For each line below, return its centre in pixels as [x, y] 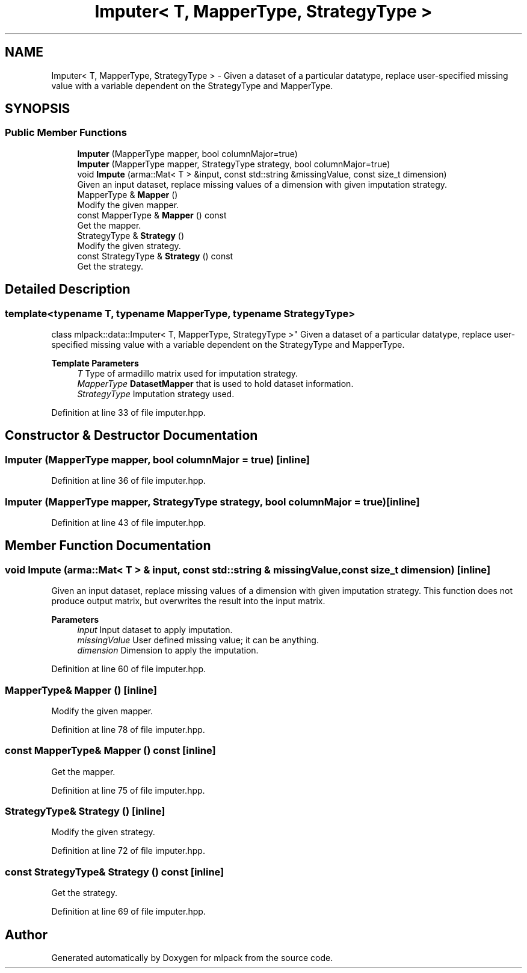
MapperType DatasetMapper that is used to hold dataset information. [215, 384]
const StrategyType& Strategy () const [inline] [115, 872]
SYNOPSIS [38, 109]
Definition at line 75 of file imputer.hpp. [128, 790]
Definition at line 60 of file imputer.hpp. [129, 669]
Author [26, 934]
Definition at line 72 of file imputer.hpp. [128, 851]
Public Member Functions [66, 133]
